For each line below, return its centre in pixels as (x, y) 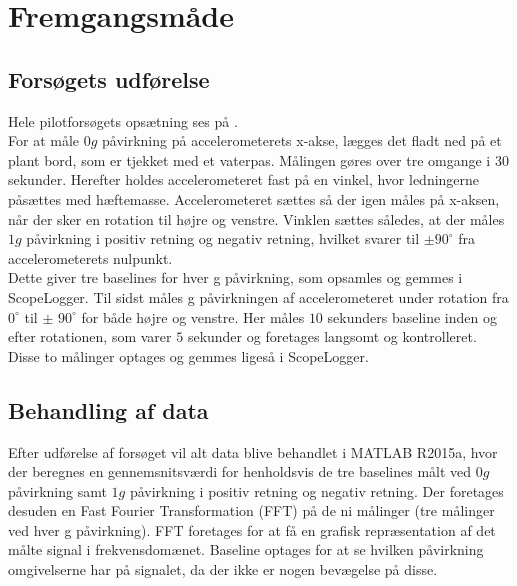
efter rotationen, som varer (90, 336)
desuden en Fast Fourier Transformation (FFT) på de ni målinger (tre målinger (251, 510)
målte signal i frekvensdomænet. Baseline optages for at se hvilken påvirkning (246, 549)
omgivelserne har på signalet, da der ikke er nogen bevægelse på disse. (223, 569)
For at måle (44, 140)
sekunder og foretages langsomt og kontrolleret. (332, 336)
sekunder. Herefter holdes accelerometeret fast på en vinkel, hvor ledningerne (244, 179)
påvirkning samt (57, 490)
